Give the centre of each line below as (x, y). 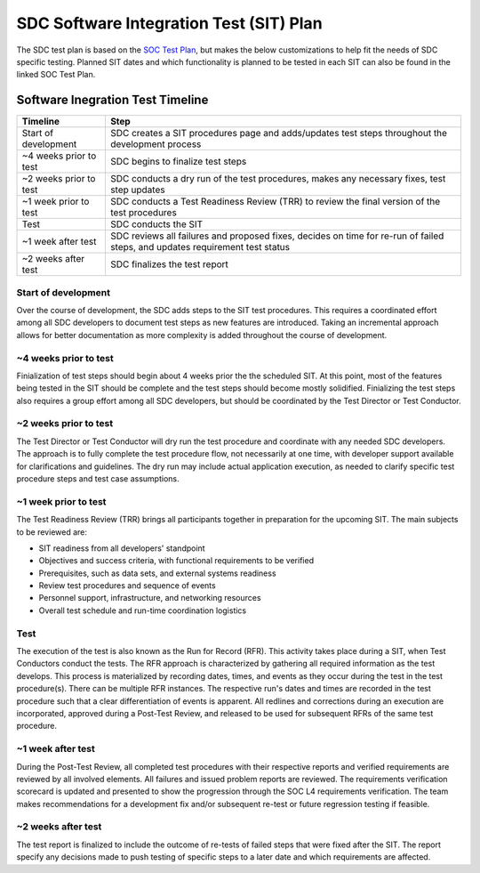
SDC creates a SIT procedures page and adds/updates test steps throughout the (279, 133)
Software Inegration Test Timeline (112, 100)
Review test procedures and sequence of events (128, 586)
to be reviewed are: (52, 532)
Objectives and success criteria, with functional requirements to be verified (176, 561)
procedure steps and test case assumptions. (98, 479)
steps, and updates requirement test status (200, 247)
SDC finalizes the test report (169, 264)
